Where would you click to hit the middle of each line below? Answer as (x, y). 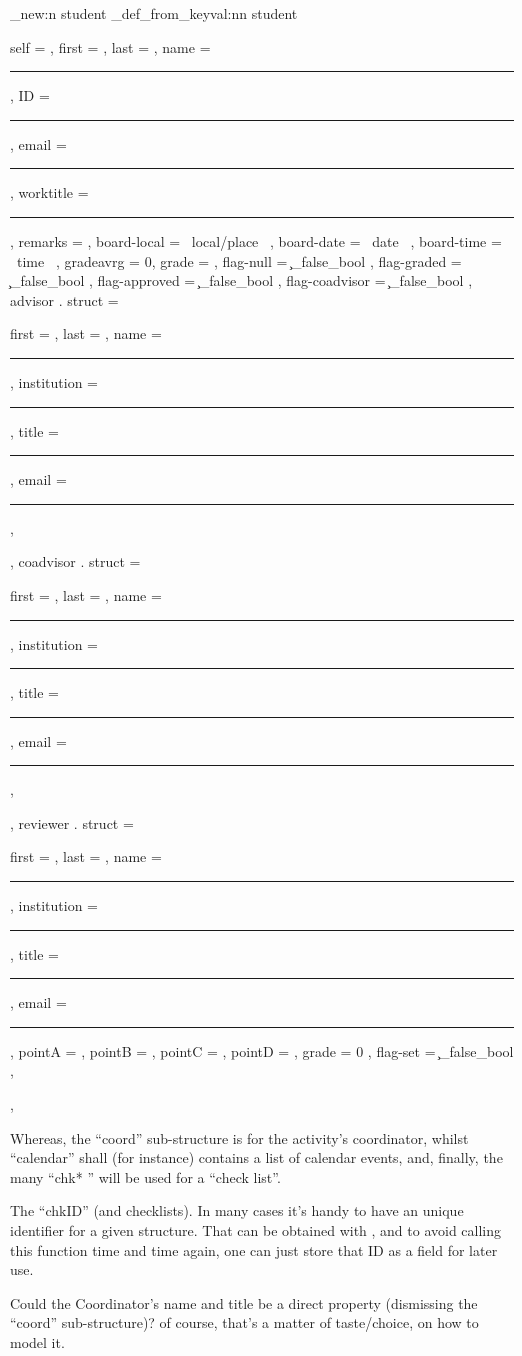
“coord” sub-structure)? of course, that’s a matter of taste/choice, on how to (244, 1322)
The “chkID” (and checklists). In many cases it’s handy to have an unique (237, 1210)
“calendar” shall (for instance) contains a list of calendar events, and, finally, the (256, 1157)
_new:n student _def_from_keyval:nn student (154, 13)
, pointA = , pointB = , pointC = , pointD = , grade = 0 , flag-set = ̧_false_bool (262, 1050)
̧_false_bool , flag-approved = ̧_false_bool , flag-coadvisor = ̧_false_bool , (241, 280)
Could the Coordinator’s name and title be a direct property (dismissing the (244, 1302)
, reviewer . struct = (72, 822)
